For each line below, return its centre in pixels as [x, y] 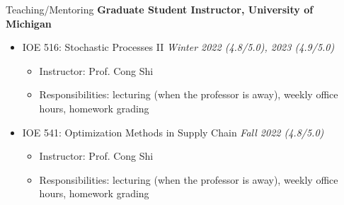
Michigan [29, 23]
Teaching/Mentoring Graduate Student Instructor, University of [160, 9]
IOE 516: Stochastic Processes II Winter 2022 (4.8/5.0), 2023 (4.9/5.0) [178, 47]
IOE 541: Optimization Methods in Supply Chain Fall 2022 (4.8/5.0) [173, 132]
